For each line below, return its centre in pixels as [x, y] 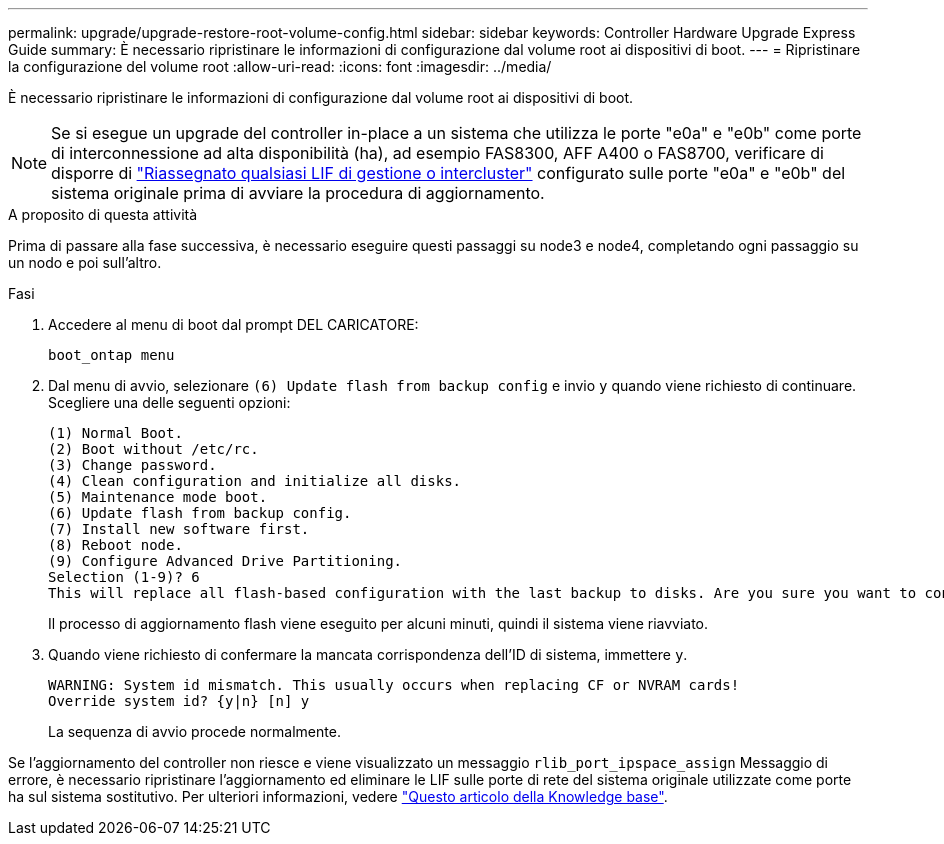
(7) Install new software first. [179, 529]
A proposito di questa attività [103, 214]
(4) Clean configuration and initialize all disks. [255, 481]
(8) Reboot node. [115, 545]
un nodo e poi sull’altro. [85, 262]
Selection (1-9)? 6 [124, 577]
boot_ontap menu [111, 355]
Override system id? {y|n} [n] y [179, 701]
